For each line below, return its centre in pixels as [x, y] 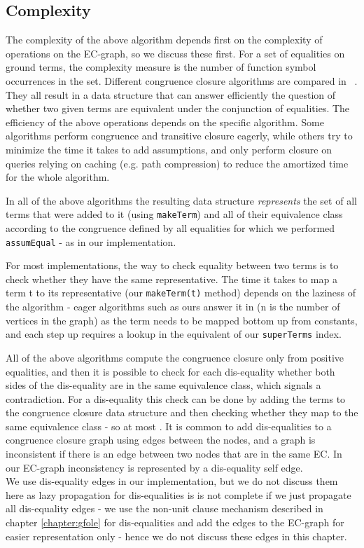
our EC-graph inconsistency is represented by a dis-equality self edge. [154, 467]
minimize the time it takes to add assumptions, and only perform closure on [169, 149]
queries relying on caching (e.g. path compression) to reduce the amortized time [177, 163]
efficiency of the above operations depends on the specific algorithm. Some [165, 122]
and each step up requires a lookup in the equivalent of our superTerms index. [174, 334]
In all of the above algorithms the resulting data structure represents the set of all [181, 200]
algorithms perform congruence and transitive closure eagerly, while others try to [179, 136]
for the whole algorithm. [58, 177]
